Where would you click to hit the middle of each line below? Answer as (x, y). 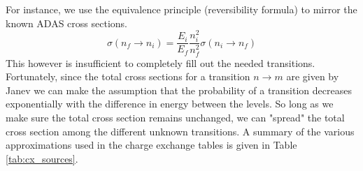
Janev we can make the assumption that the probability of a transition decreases (179, 90)
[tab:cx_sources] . (42, 158)
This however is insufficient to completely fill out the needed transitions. (161, 62)
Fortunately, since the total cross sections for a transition (128, 76)
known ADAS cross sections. (66, 23)
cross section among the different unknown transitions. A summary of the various (180, 131)
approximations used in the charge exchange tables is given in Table (151, 145)
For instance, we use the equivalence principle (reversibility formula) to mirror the (181, 9)
